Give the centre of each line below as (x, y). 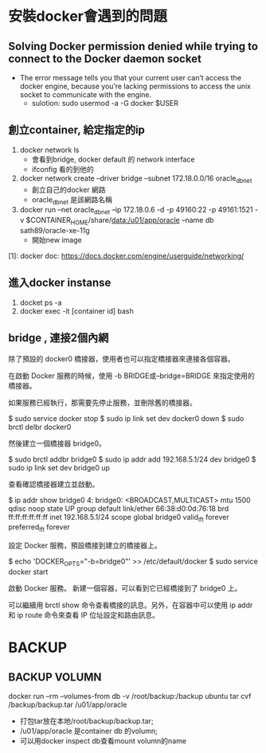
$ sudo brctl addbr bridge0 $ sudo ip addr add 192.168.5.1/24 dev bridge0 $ (132, 459)
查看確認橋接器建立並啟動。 (54, 484)
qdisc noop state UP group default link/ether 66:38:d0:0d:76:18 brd (119, 508)
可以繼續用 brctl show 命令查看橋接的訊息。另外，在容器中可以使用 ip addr (131, 605)
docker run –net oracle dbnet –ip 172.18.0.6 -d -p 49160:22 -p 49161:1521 (136, 211)
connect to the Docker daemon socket (105, 59)
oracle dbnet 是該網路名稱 (72, 200)
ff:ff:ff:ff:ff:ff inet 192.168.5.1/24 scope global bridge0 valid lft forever (119, 518)
